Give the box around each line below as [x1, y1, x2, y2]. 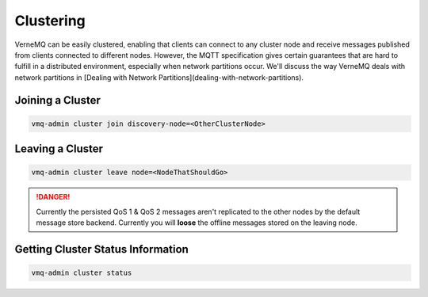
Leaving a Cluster [14, 143, 103, 156]
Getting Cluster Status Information [14, 242, 189, 256]
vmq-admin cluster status [31, 268, 132, 277]
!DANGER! [36, 192, 71, 202]
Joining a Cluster [14, 93, 101, 107]
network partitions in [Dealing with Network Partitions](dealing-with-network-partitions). [14, 72, 304, 82]
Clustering [14, 12, 86, 29]
